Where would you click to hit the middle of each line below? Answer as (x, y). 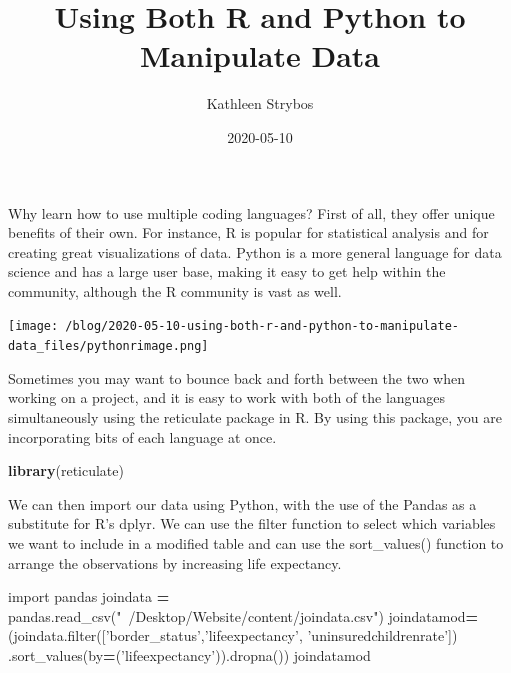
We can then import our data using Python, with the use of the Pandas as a (242, 503)
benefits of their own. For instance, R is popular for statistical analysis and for (248, 232)
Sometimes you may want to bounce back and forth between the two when (237, 377)
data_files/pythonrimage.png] (108, 346)
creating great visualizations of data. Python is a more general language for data (255, 251)
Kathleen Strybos (260, 103)
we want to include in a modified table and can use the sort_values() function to (256, 542)
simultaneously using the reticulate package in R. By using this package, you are (255, 416)
